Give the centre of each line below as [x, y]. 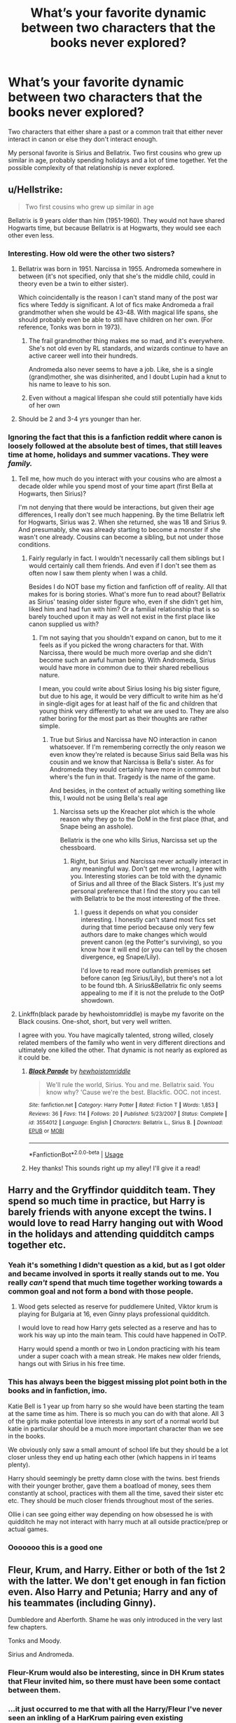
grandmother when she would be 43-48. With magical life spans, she [118, 312]
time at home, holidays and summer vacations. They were [108, 455]
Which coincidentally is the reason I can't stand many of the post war [118, 297]
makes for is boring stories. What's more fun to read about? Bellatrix [127, 594]
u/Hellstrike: [36, 190]
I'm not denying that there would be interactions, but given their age [116, 507]
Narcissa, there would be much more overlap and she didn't [125, 653]
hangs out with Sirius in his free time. [71, 1364]
